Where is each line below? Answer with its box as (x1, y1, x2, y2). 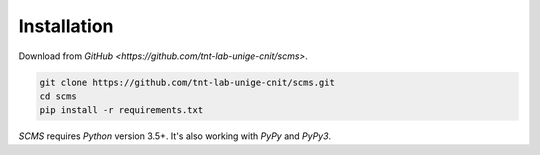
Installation (18, 15, 114, 37)
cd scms (39, 90, 77, 102)
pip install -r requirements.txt (39, 105, 204, 116)
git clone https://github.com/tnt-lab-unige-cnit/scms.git (39, 76, 335, 88)
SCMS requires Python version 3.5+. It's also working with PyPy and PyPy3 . (18, 130, 332, 142)
